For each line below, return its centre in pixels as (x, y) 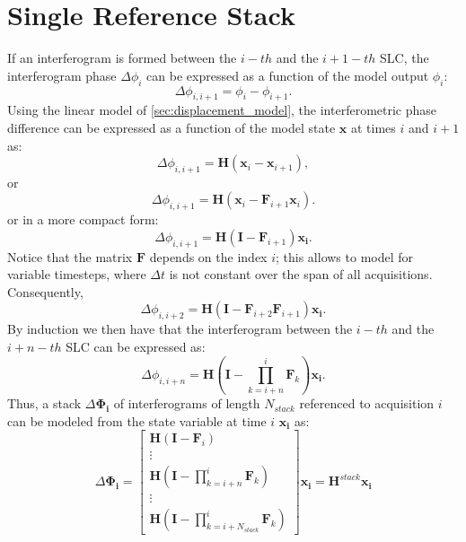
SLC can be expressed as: (136, 346)
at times (373, 127)
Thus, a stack (44, 403)
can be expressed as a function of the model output (288, 75)
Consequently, (45, 291)
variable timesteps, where (77, 274)
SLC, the (404, 58)
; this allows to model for (345, 256)
